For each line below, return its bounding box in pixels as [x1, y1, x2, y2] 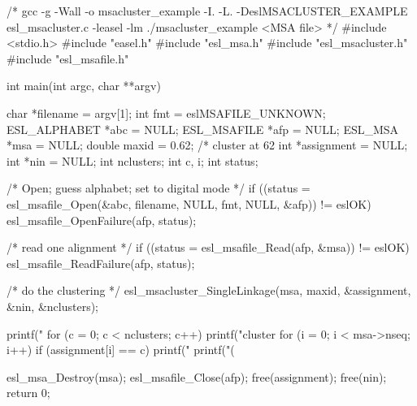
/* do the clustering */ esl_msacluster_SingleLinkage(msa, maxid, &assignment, [7, 282, 411, 299]
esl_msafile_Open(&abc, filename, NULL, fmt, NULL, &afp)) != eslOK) [7, 195, 371, 212]
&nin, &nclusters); [7, 297, 98, 314]
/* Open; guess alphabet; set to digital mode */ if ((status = [7, 179, 311, 197]
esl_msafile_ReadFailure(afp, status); [7, 254, 195, 271]
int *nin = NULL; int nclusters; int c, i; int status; [7, 152, 258, 169]
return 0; [7, 384, 50, 401]
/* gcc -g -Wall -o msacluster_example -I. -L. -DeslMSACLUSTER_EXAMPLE [7, 2, 408, 19]
